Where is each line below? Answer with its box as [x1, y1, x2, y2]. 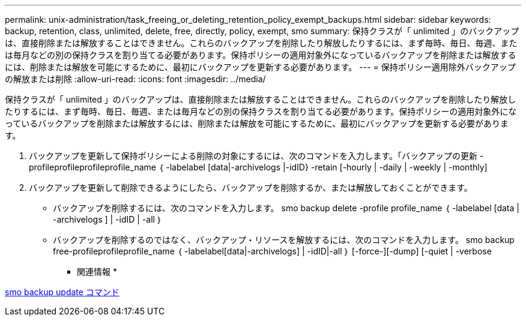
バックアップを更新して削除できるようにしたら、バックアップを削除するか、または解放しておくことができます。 [29, 182, 473, 193]
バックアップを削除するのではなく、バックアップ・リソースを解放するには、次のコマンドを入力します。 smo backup [53, 235, 515, 245]
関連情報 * [77, 266, 117, 277]
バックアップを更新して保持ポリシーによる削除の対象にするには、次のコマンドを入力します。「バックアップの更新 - [29, 151, 484, 161]
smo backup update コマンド [5, 287, 119, 297]
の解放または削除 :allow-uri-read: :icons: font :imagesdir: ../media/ [5, 74, 266, 84]
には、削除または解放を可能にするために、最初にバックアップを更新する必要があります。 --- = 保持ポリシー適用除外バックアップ [5, 62, 516, 72]
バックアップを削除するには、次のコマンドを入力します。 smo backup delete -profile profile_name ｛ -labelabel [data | [53, 203, 519, 213]
